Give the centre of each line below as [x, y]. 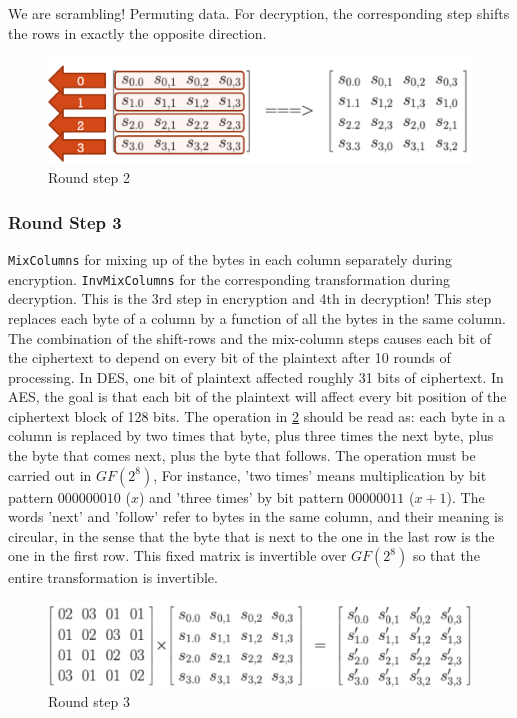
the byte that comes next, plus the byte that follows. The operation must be [242, 455]
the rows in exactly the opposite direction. [137, 32]
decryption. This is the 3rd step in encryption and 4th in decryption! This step [250, 298]
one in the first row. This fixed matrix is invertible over [177, 555]
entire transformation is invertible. [113, 577]
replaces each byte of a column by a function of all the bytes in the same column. [257, 317]
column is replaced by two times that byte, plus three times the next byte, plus [251, 435]
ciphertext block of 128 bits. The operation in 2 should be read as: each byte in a [257, 415]
